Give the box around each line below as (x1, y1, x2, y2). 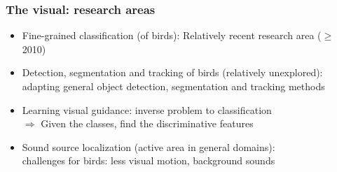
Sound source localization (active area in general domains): (22, 139, 275, 154)
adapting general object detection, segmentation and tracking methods (22, 79, 325, 93)
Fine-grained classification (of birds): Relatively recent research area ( (22, 28, 322, 43)
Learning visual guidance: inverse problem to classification (22, 102, 272, 117)
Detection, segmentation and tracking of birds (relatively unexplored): (22, 65, 323, 80)
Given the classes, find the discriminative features (41, 116, 254, 131)
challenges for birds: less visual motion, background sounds (22, 153, 275, 168)
